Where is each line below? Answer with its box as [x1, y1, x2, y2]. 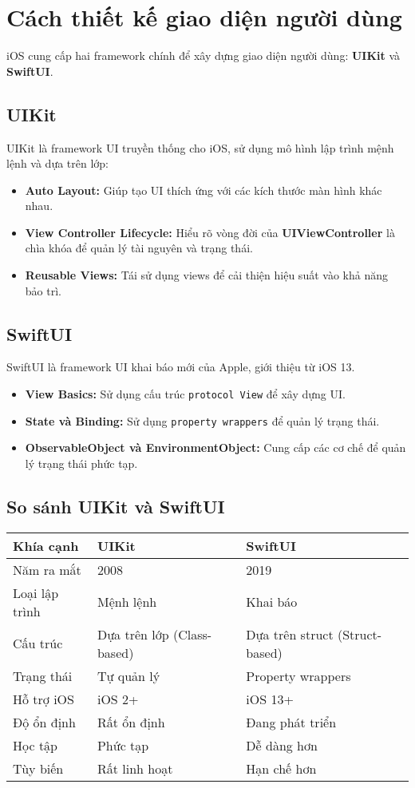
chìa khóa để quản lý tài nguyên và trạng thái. [25, 240, 253, 256]
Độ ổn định [13, 712, 76, 731]
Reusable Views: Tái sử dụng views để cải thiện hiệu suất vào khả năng [25, 267, 388, 283]
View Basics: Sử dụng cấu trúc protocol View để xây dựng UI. [25, 386, 346, 402]
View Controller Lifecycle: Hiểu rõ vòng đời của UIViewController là [25, 224, 395, 240]
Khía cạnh [13, 536, 79, 555]
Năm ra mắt [13, 560, 81, 579]
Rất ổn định [97, 712, 165, 731]
